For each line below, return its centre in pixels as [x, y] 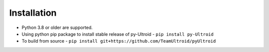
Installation [33, 13]
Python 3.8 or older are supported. [57, 27]
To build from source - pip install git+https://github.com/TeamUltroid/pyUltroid [119, 41]
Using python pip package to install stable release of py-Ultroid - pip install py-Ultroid [118, 34]
